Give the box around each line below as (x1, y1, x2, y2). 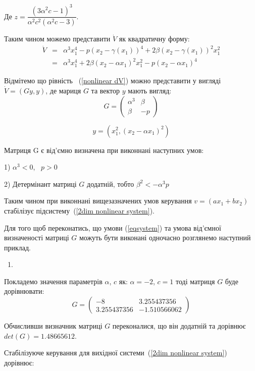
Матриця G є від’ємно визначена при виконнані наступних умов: (4, 144, 204, 155)
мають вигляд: (128, 85, 172, 95)
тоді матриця (175, 276, 215, 286)
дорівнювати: (4, 286, 44, 296)
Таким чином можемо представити (4, 33, 111, 44)
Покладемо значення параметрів (4, 276, 103, 286)
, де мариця (45, 85, 81, 95)
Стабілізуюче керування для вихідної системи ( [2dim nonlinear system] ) (4, 347, 227, 358)
